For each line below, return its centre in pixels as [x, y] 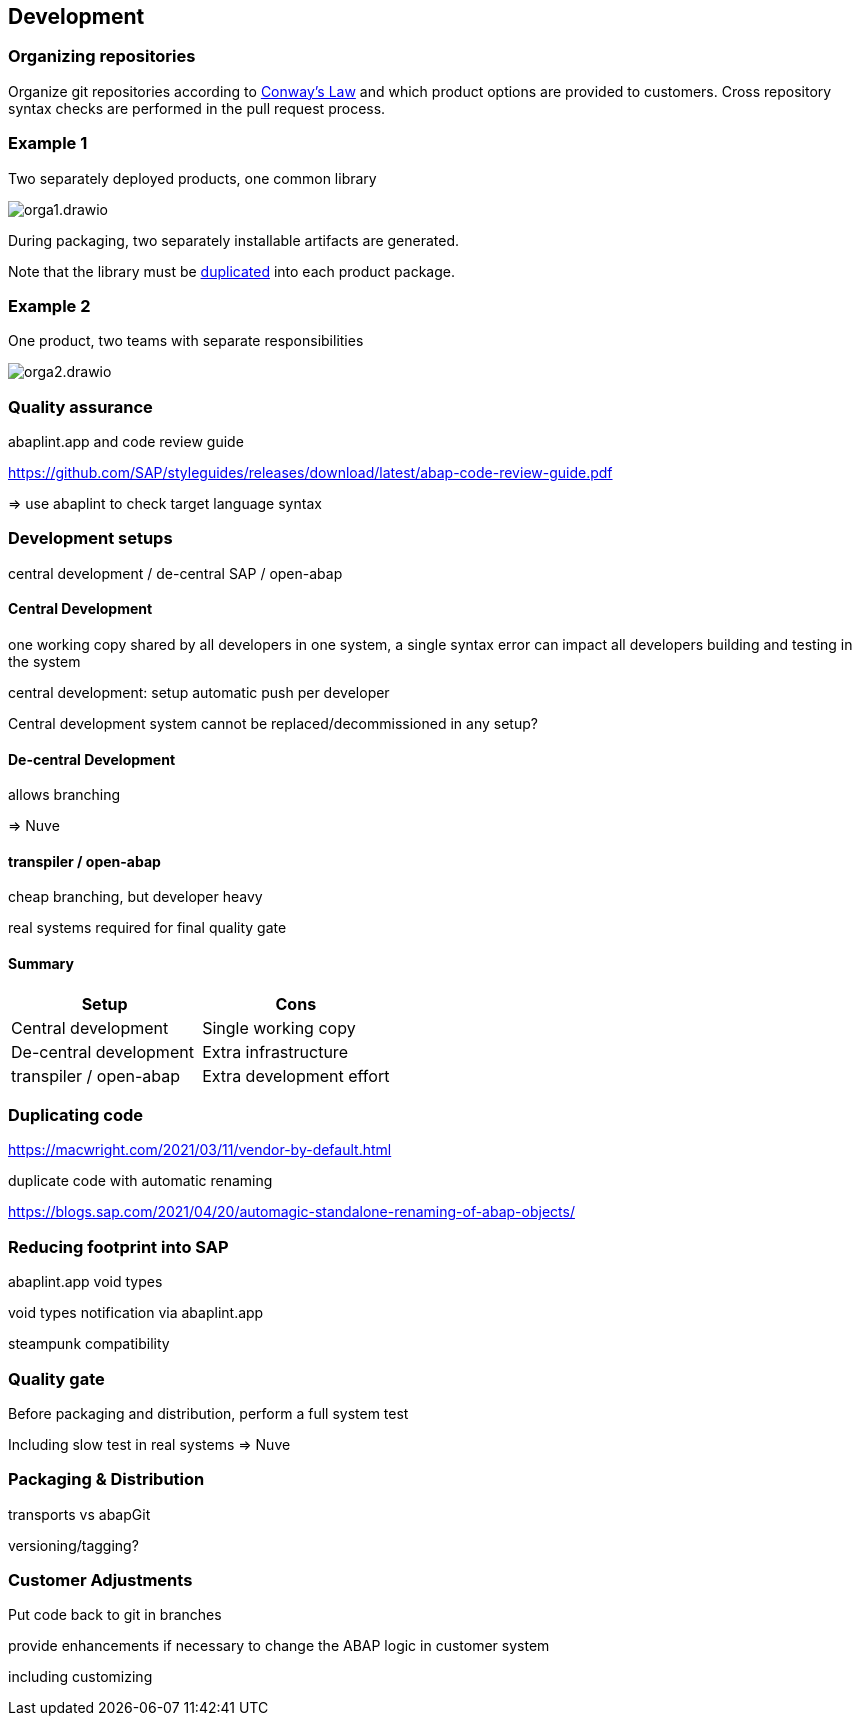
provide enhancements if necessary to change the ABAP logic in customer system [279, 1646]
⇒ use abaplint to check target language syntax [165, 504]
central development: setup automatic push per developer [199, 693]
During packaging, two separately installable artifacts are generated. [234, 240]
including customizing [80, 1677]
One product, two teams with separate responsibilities [186, 341]
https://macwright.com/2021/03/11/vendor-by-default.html [200, 1150]
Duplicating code [75, 1115]
